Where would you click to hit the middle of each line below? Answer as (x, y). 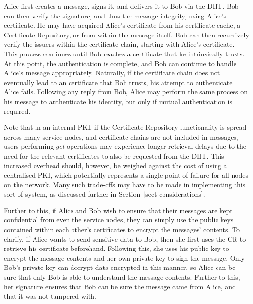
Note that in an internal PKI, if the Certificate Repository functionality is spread (125, 127)
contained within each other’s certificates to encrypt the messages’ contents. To (122, 229)
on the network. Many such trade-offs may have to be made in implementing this (125, 184)
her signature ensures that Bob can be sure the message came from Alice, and (120, 286)
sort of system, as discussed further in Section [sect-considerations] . (105, 194)
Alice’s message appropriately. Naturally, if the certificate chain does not (112, 73)
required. (17, 111)
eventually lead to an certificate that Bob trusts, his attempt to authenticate (118, 82)
